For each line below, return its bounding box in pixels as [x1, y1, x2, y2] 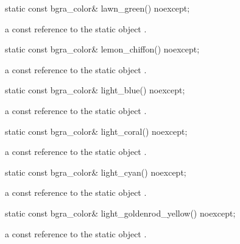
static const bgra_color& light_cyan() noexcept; [5, 165, 186, 178]
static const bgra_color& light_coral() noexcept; [5, 124, 188, 137]
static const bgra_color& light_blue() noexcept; [5, 84, 185, 96]
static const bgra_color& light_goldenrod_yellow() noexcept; [5, 206, 236, 219]
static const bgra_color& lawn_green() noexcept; [5, 2, 190, 14]
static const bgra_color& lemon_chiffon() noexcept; [5, 43, 200, 56]
